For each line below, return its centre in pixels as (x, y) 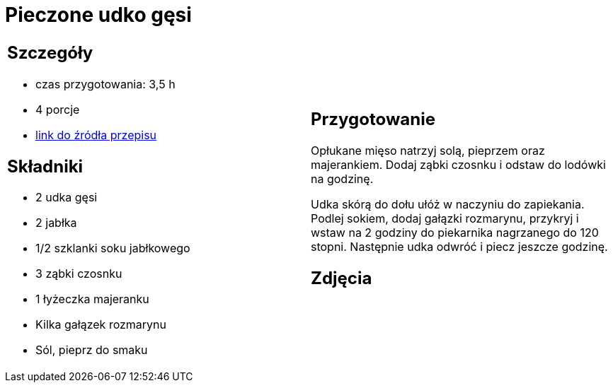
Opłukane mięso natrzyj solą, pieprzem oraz (428, 150)
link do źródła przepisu (96, 135)
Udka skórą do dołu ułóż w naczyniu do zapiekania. (448, 204)
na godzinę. (342, 178)
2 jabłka (56, 223)
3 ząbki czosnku (79, 274)
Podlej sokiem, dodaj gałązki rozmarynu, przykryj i (445, 218)
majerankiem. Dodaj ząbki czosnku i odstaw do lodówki (458, 164)
